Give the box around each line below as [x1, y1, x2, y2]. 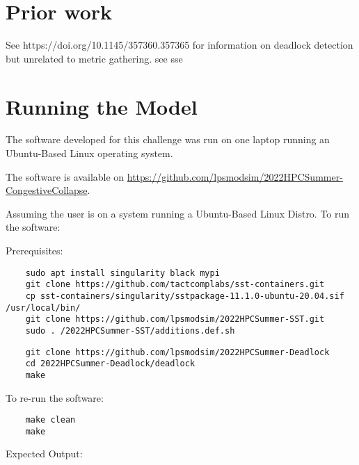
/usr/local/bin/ [6, 302, 81, 313]
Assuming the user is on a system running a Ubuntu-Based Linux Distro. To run [6, 206, 350, 220]
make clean [25, 415, 76, 425]
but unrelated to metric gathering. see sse [6, 51, 183, 65]
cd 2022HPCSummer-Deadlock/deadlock [25, 359, 196, 369]
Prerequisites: [6, 243, 63, 257]
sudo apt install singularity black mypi [25, 268, 220, 278]
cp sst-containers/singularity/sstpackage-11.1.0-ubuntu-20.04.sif [25, 291, 344, 301]
